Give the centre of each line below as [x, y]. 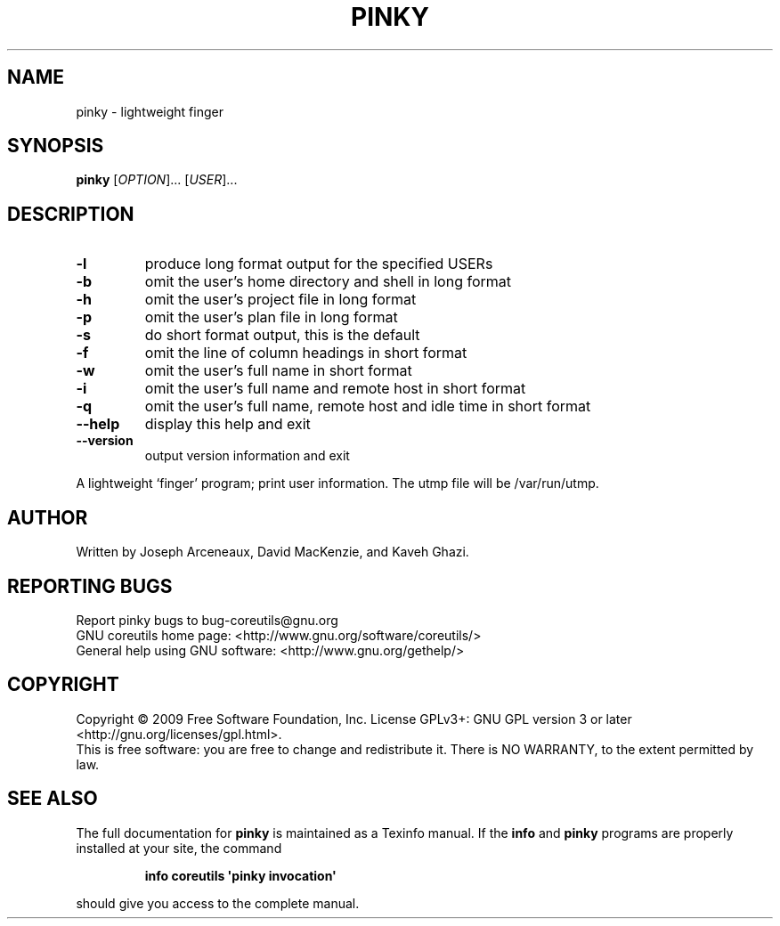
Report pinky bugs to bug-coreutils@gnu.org [207, 620]
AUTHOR [48, 517]
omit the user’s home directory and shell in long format [328, 282]
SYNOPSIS [56, 146]
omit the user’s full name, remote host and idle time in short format [368, 406]
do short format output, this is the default [282, 335]
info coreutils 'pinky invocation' [240, 875]
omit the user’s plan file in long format [271, 317]
